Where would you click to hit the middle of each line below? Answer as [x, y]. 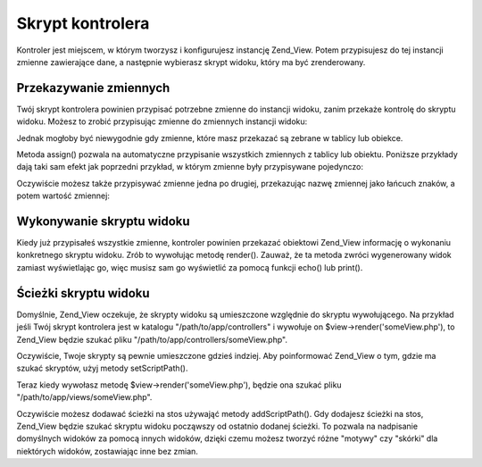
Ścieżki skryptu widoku [83, 293]
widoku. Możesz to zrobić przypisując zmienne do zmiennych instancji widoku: [162, 121]
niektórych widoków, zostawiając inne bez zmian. [107, 451]
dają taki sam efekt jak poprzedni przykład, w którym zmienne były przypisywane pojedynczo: [190, 167]
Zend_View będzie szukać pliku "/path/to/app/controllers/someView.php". [152, 339]
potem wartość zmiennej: [63, 196]
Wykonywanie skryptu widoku [104, 221]
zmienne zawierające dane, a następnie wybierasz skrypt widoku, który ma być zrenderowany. [191, 62]
